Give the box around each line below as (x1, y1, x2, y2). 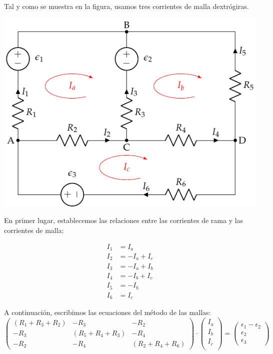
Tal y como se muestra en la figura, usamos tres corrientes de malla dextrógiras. (4, 1, 249, 11)
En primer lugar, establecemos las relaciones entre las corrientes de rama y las (4, 215, 243, 225)
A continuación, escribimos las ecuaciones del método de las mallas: (4, 307, 211, 317)
